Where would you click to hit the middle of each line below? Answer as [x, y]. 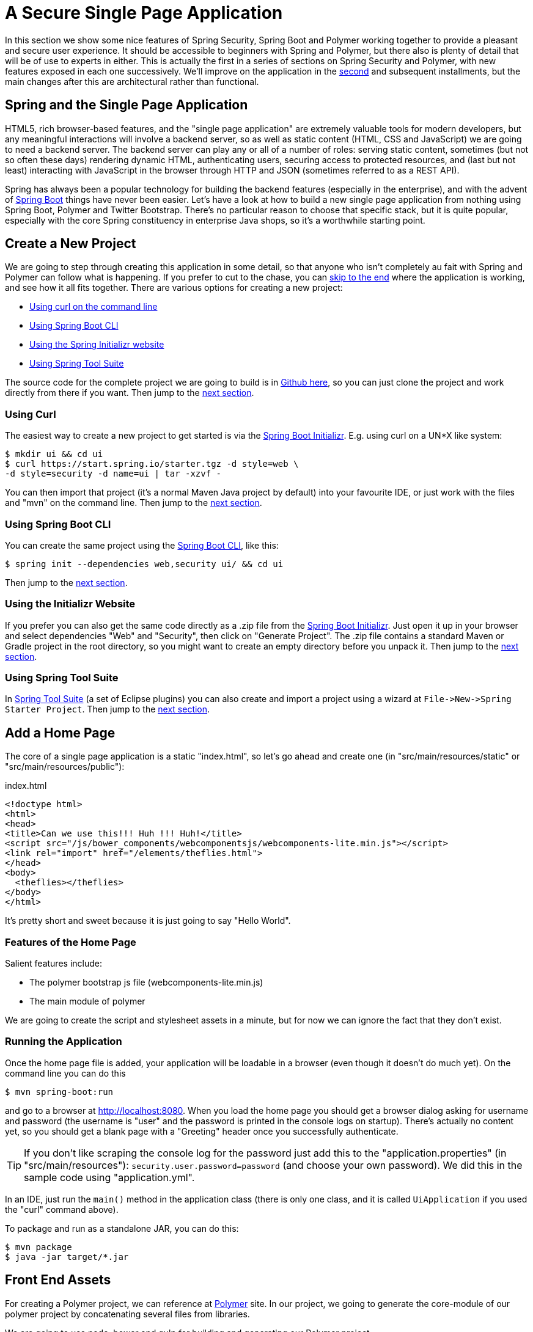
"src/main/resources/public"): [65, 767]
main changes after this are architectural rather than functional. [132, 81]
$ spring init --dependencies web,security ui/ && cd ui [144, 564]
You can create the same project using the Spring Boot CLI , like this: [142, 545]
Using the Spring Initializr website [97, 345]
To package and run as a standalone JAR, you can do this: [122, 1228]
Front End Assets [58, 1280]
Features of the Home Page [71, 942]
